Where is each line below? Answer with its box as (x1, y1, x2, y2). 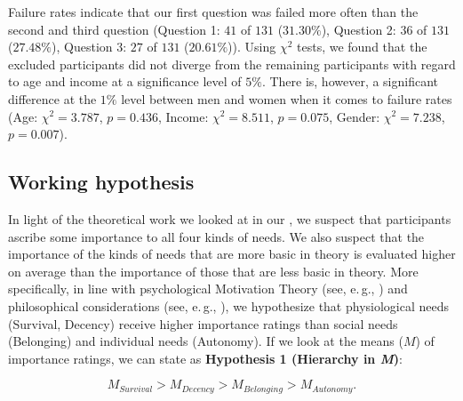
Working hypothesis (8, 168, 195, 196)
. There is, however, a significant (261, 72, 439, 91)
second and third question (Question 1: (8, 20, 220, 38)
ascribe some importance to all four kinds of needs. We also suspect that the (8, 227, 425, 245)
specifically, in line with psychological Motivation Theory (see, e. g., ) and (8, 279, 408, 298)
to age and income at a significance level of (8, 72, 242, 91)
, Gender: (329, 107, 380, 125)
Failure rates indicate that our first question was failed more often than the (8, 3, 419, 20)
